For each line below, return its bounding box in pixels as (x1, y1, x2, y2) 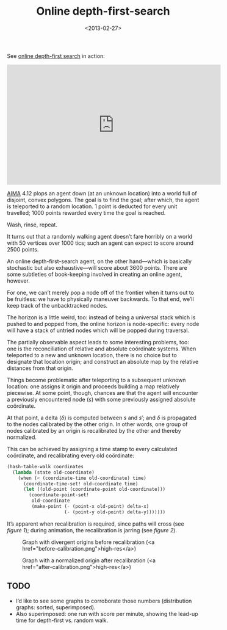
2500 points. (7, 245, 39, 253)
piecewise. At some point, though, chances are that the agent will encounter (7, 389, 199, 396)
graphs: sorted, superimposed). (15, 603, 96, 611)
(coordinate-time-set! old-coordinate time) (23, 480, 139, 487)
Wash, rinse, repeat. (7, 221, 57, 228)
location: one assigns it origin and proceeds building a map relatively (7, 383, 179, 390)
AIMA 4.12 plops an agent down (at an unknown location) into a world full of (7, 189, 197, 197)
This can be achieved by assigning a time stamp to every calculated (7, 445, 178, 452)
